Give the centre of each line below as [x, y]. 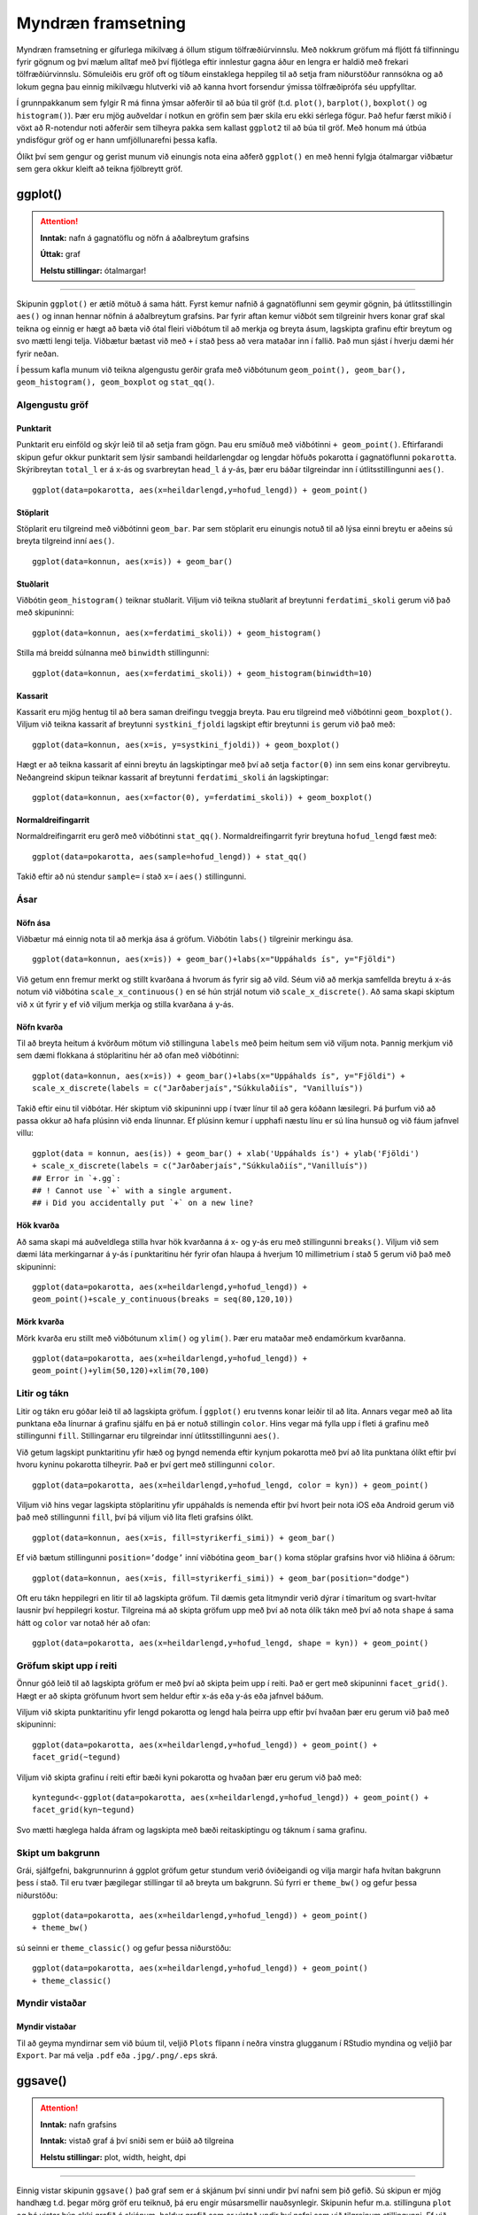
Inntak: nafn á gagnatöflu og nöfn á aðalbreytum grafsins [145, 237]
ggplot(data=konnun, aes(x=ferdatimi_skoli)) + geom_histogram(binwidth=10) [203, 673]
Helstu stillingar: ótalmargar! [93, 270]
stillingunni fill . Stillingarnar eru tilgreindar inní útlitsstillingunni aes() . [148, 1436]
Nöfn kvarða [40, 1027]
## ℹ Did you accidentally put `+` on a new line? [143, 1203]
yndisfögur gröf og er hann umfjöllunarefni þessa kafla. [117, 140]
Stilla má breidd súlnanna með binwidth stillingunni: [113, 653]
